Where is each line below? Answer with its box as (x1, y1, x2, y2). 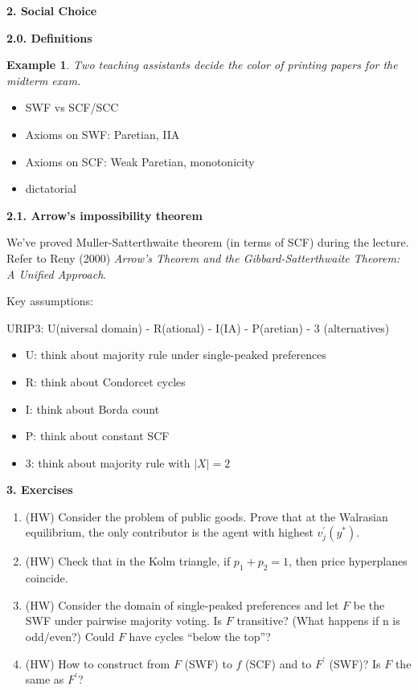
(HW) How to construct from (25, 655, 170, 672)
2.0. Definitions (6, 29, 92, 46)
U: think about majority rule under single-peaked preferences (25, 346, 326, 363)
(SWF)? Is (329, 655, 381, 672)
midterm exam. (6, 71, 81, 88)
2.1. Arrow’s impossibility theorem (6, 206, 203, 223)
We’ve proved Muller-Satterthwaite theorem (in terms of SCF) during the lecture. (6, 234, 409, 251)
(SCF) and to (245, 655, 312, 672)
